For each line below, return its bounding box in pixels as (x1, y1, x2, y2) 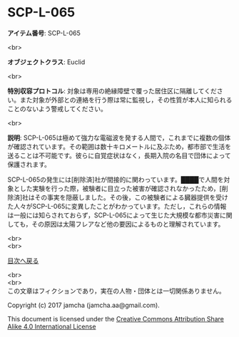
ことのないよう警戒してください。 (7, 104, 107, 113)
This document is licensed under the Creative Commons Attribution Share (7, 314, 225, 323)
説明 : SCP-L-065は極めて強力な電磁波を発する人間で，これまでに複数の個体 (7, 133, 231, 142)
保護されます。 (7, 160, 51, 168)
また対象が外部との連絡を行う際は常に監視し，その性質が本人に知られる (19, 95, 233, 104)
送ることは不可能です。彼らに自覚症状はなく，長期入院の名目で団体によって (7, 151, 232, 160)
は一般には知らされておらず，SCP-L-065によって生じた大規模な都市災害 (7, 211, 220, 219)
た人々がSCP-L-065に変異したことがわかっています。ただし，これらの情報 (7, 202, 227, 210)
